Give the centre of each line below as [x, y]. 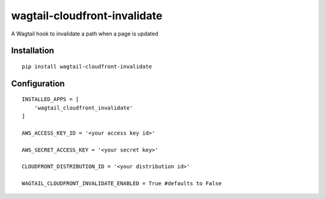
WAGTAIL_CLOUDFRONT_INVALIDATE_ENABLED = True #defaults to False [122, 184]
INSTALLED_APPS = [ [51, 99]
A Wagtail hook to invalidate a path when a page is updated [85, 34]
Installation [32, 51]
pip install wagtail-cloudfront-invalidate [87, 66]
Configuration [38, 83]
